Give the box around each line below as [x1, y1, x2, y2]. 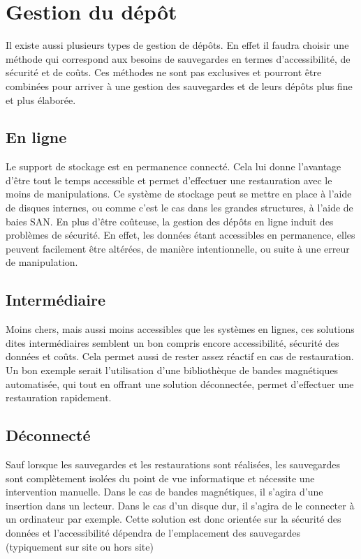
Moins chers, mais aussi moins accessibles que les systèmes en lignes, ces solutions [6, 322, 355, 336]
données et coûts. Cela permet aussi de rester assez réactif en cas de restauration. [6, 349, 354, 364]
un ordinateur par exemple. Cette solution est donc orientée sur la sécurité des [6, 512, 341, 526]
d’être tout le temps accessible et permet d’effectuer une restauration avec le [6, 172, 332, 187]
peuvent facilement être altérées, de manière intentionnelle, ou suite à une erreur [6, 241, 350, 255]
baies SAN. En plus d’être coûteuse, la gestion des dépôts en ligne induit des [6, 214, 334, 228]
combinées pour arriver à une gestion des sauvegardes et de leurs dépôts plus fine [6, 78, 353, 93]
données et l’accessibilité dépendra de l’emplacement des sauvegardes [6, 525, 301, 539]
